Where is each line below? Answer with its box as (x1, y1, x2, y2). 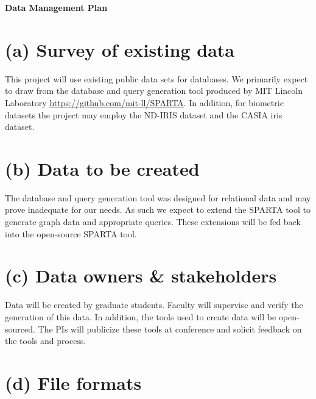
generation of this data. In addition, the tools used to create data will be (5, 310, 276, 323)
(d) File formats (5, 370, 142, 395)
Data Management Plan (5, 1, 108, 13)
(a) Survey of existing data (5, 37, 234, 62)
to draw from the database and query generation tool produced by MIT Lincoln (5, 84, 303, 97)
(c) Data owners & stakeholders (5, 263, 277, 288)
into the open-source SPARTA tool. (5, 227, 137, 240)
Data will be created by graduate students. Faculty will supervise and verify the (5, 298, 303, 311)
